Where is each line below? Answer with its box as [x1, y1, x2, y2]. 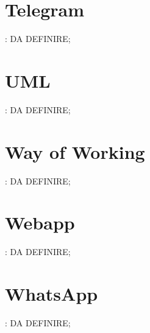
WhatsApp [5, 281, 98, 306]
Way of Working [5, 139, 145, 164]
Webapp [5, 210, 75, 235]
